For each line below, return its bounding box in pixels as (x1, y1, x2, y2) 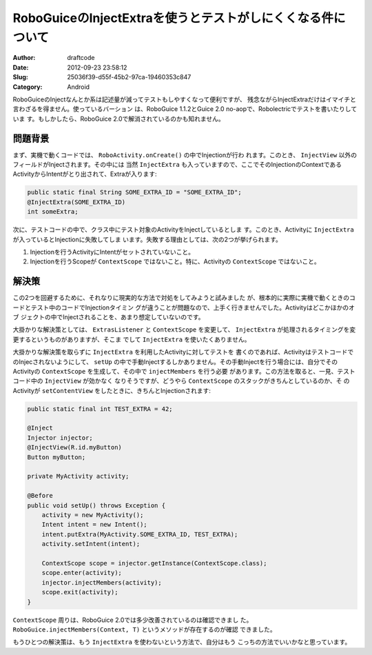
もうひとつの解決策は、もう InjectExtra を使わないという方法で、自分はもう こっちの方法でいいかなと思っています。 (12, 638, 351, 646)
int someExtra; (27, 208, 79, 216)
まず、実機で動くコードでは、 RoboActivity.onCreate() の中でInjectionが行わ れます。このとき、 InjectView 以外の (12, 150, 358, 159)
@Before (27, 492, 53, 500)
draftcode (67, 54, 95, 62)
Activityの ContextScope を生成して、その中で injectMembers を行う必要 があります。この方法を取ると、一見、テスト (12, 367, 355, 375)
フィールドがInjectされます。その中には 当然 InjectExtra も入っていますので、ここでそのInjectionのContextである (12, 160, 342, 168)
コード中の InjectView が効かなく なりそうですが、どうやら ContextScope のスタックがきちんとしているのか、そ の (12, 376, 351, 385)
